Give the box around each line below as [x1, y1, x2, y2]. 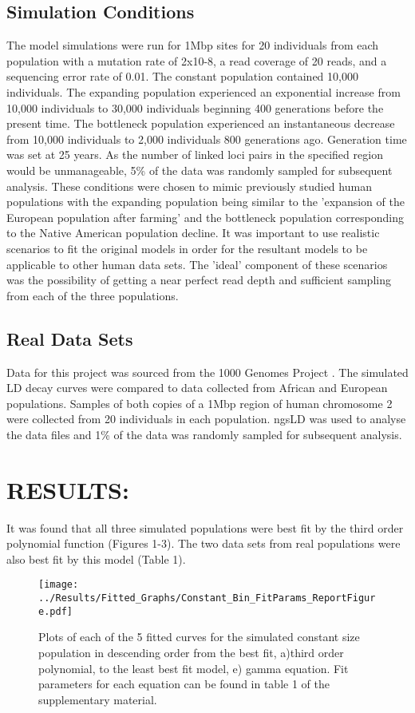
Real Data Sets [6, 326, 133, 351]
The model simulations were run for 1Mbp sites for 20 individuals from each [6, 37, 379, 53]
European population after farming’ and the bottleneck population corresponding [6, 208, 404, 225]
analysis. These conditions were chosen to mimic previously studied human [6, 177, 372, 194]
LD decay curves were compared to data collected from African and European [6, 379, 388, 396]
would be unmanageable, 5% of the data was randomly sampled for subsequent [6, 161, 393, 178]
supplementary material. [38, 691, 157, 707]
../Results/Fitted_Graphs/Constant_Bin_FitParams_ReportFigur [38, 592, 376, 604]
